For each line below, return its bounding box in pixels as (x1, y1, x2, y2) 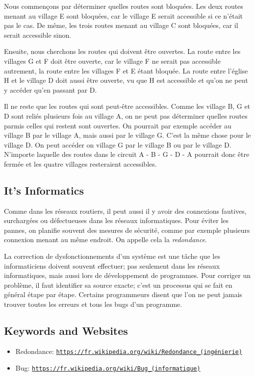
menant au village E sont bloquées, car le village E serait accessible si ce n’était (4, 10, 243, 21)
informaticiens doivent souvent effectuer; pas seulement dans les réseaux (4, 260, 220, 271)
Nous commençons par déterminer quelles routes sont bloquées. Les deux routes (4, 1, 243, 11)
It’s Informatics (4, 182, 84, 198)
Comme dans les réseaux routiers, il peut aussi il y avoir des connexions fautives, (4, 205, 247, 216)
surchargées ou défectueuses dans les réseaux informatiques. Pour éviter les (4, 215, 229, 226)
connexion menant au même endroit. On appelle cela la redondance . (4, 234, 207, 245)
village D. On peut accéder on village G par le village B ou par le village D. (4, 139, 231, 150)
